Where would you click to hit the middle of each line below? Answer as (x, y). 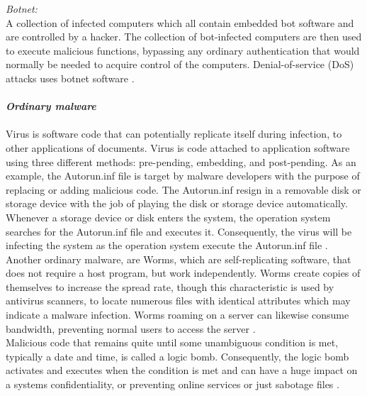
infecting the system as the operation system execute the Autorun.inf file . (167, 245)
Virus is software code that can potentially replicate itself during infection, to (174, 134)
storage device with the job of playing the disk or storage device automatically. (177, 203)
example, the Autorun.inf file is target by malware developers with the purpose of (183, 176)
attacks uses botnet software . (70, 78)
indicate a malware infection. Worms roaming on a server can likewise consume (177, 315)
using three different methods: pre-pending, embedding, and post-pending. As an (181, 161)
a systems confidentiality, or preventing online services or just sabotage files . (173, 384)
